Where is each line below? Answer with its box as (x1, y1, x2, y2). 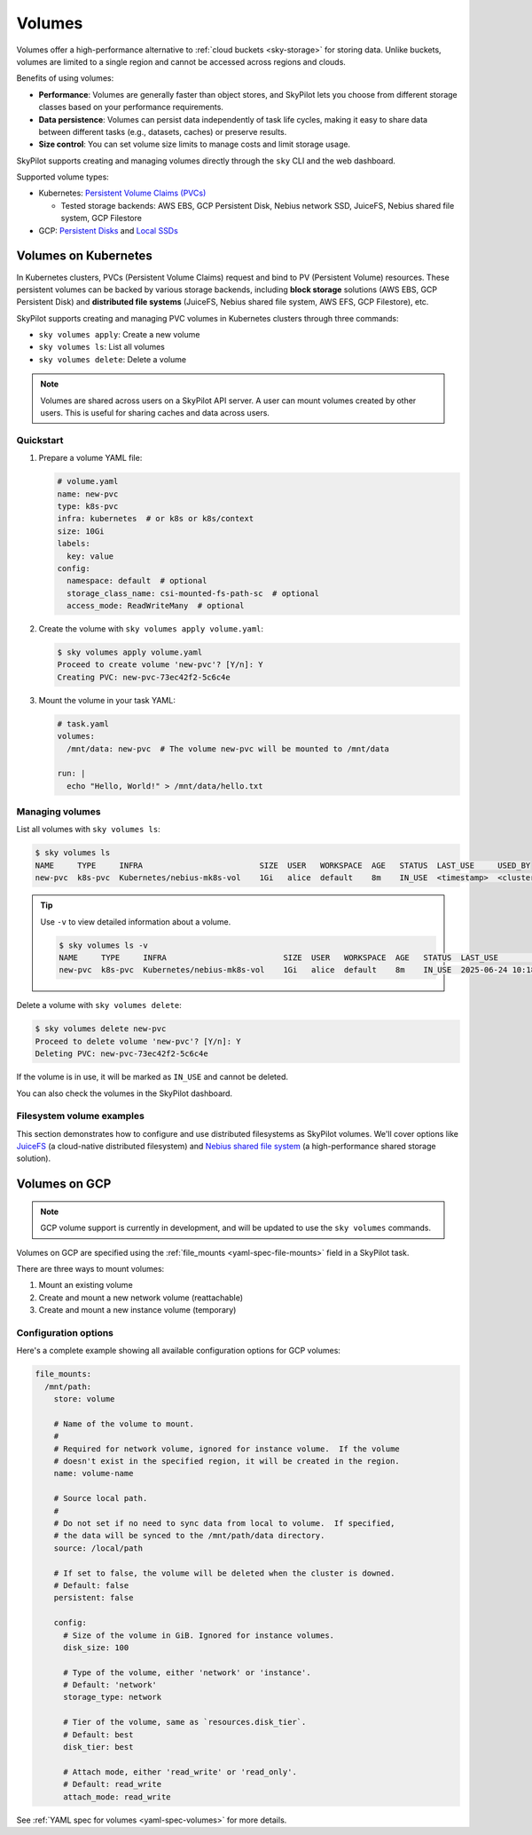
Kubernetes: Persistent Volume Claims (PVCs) (38, 187, 207, 199)
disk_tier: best (63, 1742, 134, 1752)
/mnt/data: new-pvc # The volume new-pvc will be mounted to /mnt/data (66, 743, 390, 754)
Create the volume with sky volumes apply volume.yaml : (38, 624, 264, 634)
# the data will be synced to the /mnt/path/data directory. (53, 1530, 325, 1541)
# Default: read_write (63, 1779, 162, 1790)
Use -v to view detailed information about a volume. (40, 916, 231, 927)
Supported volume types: (16, 171, 110, 182)
